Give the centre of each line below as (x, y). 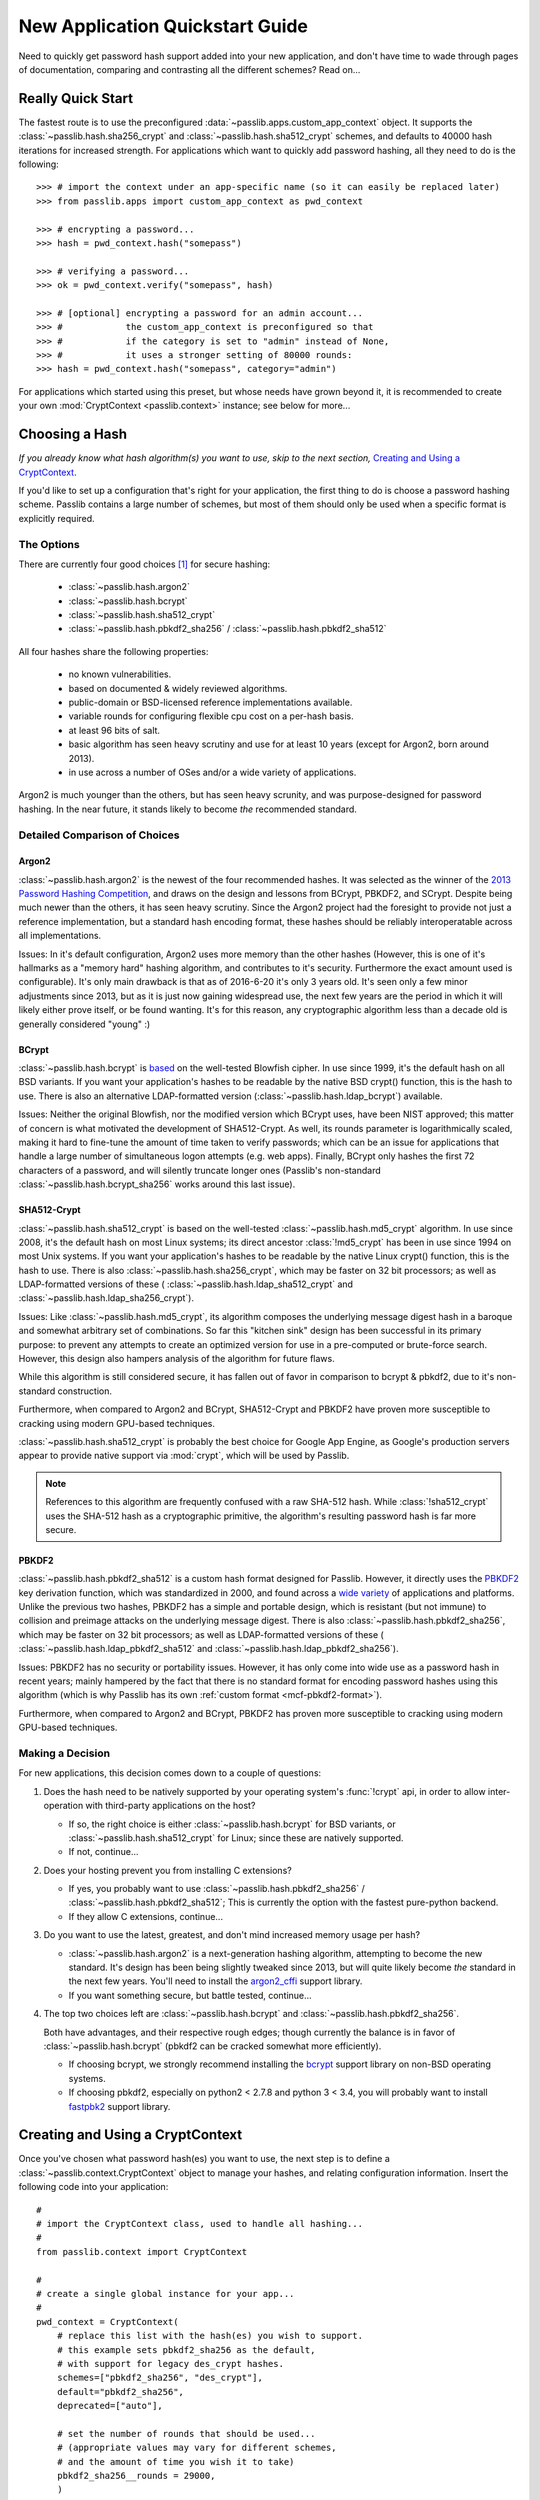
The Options (49, 544)
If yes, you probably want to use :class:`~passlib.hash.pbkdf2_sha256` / (216, 1889)
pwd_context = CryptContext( (107, 2321)
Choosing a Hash (73, 434)
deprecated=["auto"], (110, 2406)
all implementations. (60, 936)
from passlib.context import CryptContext (142, 2251)
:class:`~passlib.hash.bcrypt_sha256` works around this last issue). (157, 1184)
